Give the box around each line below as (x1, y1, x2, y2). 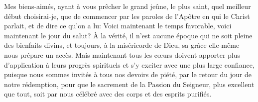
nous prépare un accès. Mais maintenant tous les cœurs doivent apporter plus (4, 49, 241, 60)
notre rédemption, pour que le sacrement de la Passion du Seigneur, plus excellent (4, 79, 255, 89)
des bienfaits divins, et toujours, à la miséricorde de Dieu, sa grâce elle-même (4, 40, 240, 50)
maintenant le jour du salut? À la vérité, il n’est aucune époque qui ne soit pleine (4, 30, 253, 40)
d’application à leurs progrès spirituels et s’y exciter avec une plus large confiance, (4, 59, 255, 70)
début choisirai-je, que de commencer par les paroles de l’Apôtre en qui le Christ (4, 10, 250, 21)
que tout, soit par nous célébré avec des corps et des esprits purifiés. (4, 89, 212, 99)
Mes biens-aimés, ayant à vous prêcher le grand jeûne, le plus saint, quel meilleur (4, 1, 251, 11)
